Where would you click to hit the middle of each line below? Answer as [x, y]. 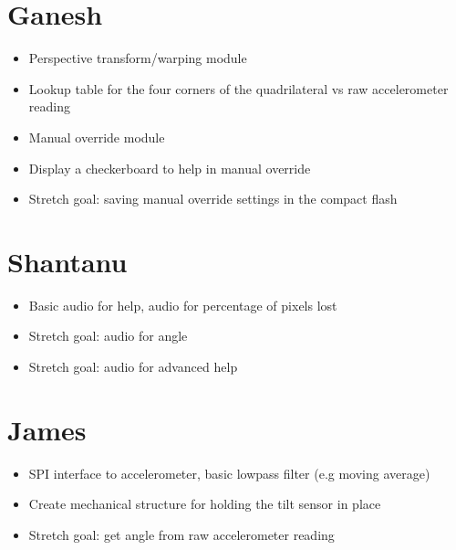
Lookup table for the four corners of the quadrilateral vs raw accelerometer [238, 88]
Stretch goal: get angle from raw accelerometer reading [181, 534]
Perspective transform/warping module [138, 58]
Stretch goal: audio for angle [108, 336]
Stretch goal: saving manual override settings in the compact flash [213, 199]
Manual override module [97, 137]
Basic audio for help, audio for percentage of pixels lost [183, 305]
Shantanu [67, 261]
